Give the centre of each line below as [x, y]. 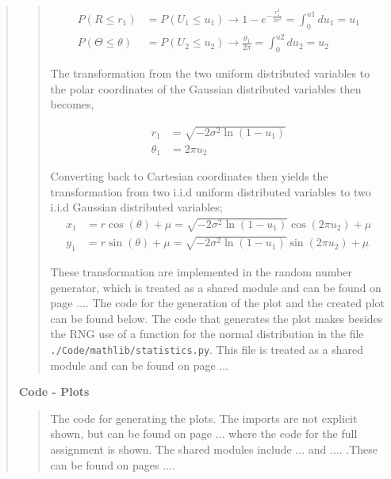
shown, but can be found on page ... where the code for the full [204, 433]
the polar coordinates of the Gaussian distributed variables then [206, 88]
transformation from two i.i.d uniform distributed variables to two [211, 191]
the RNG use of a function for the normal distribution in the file [207, 334]
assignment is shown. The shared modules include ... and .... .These [214, 449]
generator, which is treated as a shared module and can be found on [216, 287]
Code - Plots [54, 392]
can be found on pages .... [113, 464]
